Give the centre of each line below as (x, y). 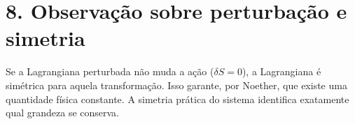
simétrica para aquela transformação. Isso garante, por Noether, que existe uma (176, 85)
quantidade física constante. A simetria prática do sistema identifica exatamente (177, 99)
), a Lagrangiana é (281, 71)
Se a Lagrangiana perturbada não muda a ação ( (110, 71)
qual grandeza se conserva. (62, 113)
